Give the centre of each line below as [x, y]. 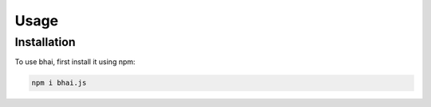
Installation [45, 42]
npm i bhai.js [59, 83]
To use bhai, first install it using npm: [75, 62]
